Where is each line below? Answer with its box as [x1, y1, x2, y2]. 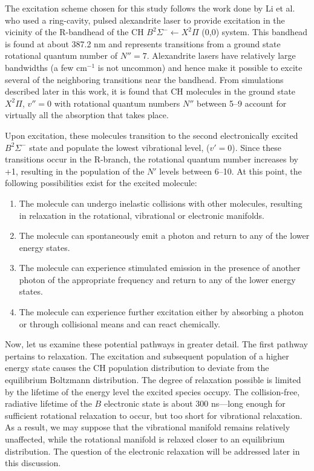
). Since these [232, 141, 281, 153]
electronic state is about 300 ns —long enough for [103, 397, 286, 410]
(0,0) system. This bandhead [201, 25, 308, 38]
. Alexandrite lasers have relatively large [146, 49, 296, 62]
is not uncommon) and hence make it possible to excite [97, 61, 303, 73]
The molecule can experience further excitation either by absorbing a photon [19, 306, 304, 318]
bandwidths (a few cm [5, 61, 87, 73]
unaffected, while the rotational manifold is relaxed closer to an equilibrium [5, 433, 285, 445]
